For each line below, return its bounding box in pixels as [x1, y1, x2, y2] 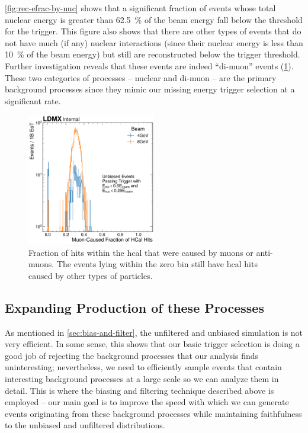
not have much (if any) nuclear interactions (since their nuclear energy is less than [5, 36, 303, 49]
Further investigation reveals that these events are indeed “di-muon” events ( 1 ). [5, 59, 294, 72]
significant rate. [5, 94, 61, 107]
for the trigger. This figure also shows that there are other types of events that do [5, 25, 301, 37]
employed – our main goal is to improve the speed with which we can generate [5, 396, 289, 408]
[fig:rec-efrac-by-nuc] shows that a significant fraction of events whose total [5, 2, 276, 14]
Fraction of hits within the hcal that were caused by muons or [28, 246, 254, 258]
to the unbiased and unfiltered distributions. [5, 419, 165, 431]
